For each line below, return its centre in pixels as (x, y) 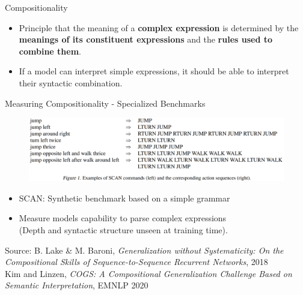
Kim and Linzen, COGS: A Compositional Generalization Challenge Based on (148, 273)
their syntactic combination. (71, 82)
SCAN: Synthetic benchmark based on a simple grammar (124, 198)
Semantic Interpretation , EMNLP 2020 (77, 285)
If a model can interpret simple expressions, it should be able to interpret (154, 71)
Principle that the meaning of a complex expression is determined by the (159, 27)
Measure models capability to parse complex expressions (123, 218)
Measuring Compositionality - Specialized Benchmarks (105, 103)
